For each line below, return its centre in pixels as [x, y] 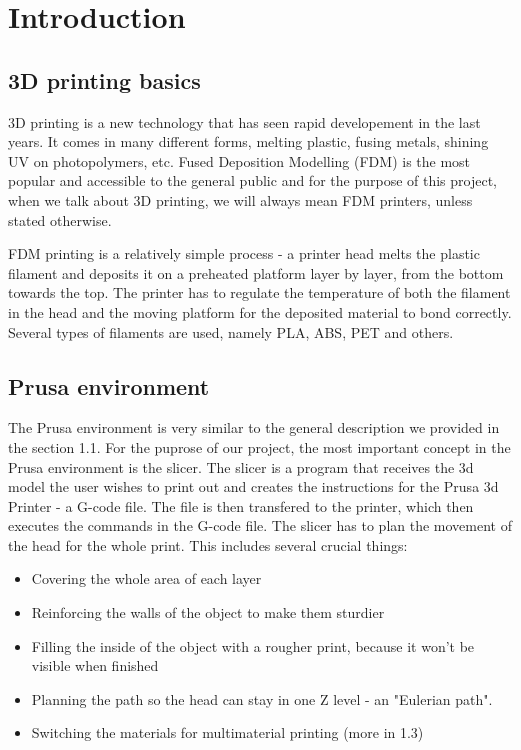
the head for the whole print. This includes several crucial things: [208, 544]
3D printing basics [104, 79]
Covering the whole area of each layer [146, 578]
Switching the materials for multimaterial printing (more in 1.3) [227, 732]
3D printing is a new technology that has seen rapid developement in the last [244, 121]
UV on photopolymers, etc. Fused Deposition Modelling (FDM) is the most [239, 160]
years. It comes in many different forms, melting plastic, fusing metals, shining [248, 141]
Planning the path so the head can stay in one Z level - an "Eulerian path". [262, 698]
